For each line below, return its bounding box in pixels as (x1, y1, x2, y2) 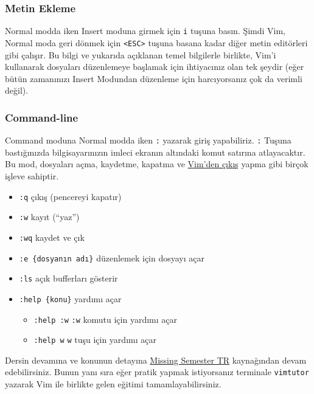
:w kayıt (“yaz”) (19, 210, 80, 223)
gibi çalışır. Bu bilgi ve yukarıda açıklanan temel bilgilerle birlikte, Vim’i (5, 48, 276, 61)
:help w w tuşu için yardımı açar (33, 333, 156, 346)
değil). (5, 84, 29, 97)
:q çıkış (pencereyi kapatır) (19, 190, 122, 202)
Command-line (5, 109, 78, 125)
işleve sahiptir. (5, 169, 59, 182)
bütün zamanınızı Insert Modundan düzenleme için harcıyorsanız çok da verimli (5, 72, 302, 85)
